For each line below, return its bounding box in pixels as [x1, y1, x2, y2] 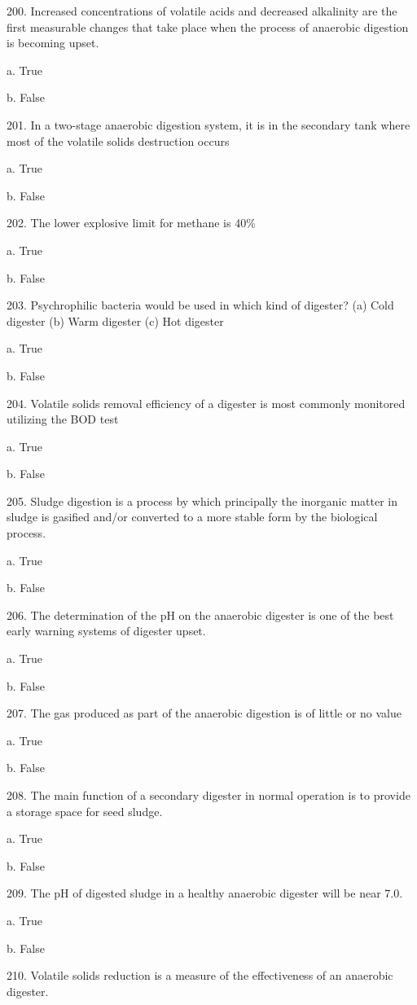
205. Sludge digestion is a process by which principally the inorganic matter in [7, 492, 397, 509]
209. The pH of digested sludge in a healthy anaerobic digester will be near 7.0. [7, 884, 403, 902]
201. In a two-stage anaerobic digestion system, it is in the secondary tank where [7, 116, 410, 133]
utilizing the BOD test [7, 410, 119, 428]
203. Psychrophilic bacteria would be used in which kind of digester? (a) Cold [7, 296, 394, 314]
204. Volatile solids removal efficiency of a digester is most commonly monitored [7, 394, 406, 411]
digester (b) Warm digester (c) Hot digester [7, 312, 224, 329]
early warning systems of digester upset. [7, 622, 206, 639]
